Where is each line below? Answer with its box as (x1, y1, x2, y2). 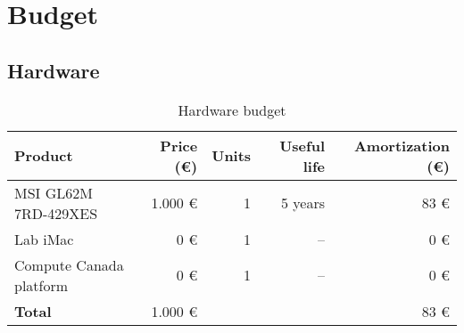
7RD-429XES (14, 202, 98, 223)
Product (14, 145, 73, 166)
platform (14, 274, 69, 296)
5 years (280, 192, 325, 214)
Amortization (353, 134, 450, 156)
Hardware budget (178, 99, 286, 120)
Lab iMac (14, 228, 74, 249)
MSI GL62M (14, 182, 93, 203)
